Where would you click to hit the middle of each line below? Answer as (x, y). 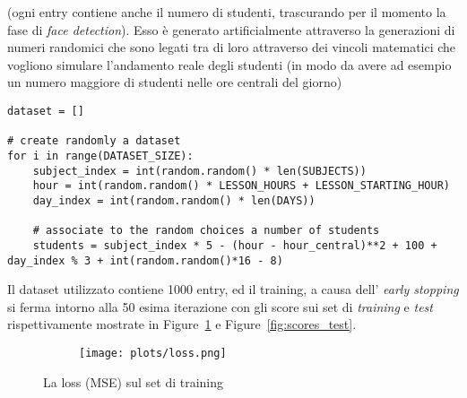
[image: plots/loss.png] (153, 353)
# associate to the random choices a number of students (206, 231)
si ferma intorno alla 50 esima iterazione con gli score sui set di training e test (220, 306)
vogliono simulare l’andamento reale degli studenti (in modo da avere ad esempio (229, 64)
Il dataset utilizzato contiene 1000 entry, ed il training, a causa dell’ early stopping (233, 289)
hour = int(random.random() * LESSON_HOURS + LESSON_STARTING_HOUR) (241, 186)
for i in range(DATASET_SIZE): (100, 156)
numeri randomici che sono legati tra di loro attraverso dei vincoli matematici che (232, 47)
